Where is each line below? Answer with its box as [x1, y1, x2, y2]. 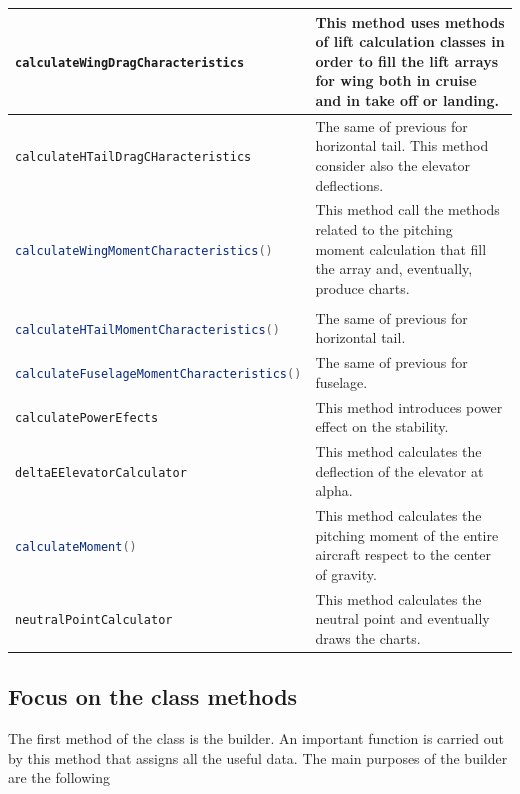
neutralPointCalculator [15, 613, 173, 628]
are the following [8, 767, 110, 788]
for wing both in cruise [315, 70, 477, 91]
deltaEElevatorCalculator [15, 465, 187, 480]
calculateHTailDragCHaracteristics [15, 150, 252, 165]
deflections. [315, 174, 384, 195]
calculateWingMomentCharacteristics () [15, 243, 273, 258]
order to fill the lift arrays [315, 50, 499, 71]
